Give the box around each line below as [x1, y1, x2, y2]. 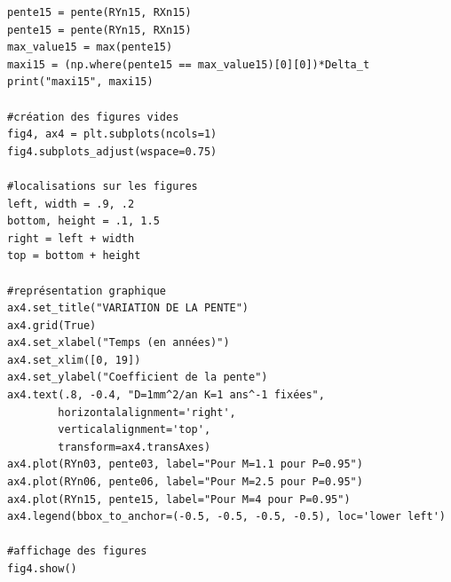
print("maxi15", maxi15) [7, 75, 154, 89]
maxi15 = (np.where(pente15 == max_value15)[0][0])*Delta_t [7, 58, 370, 71]
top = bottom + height [7, 249, 141, 263]
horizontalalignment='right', [58, 405, 236, 419]
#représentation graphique [7, 284, 166, 297]
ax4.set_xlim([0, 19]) [7, 353, 141, 366]
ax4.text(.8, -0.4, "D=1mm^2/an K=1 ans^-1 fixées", [7, 389, 325, 402]
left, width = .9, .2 [7, 197, 135, 210]
